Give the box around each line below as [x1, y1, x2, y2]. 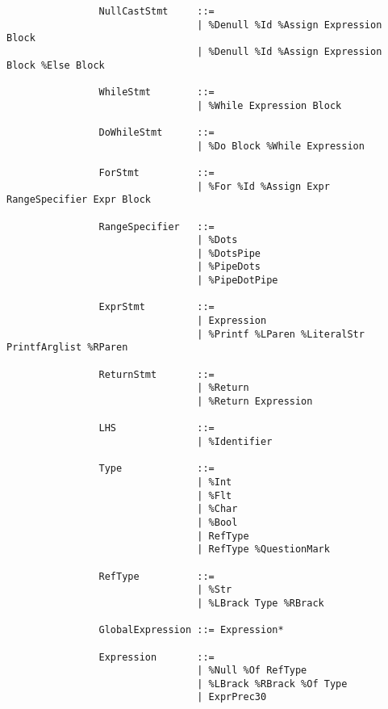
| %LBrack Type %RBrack [197, 597, 324, 609]
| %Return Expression [197, 396, 313, 408]
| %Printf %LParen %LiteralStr [197, 328, 365, 340]
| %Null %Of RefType [197, 665, 307, 677]
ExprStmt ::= [98, 301, 215, 313]
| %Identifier [197, 436, 273, 447]
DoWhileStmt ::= [98, 126, 215, 138]
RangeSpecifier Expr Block [6, 194, 151, 206]
